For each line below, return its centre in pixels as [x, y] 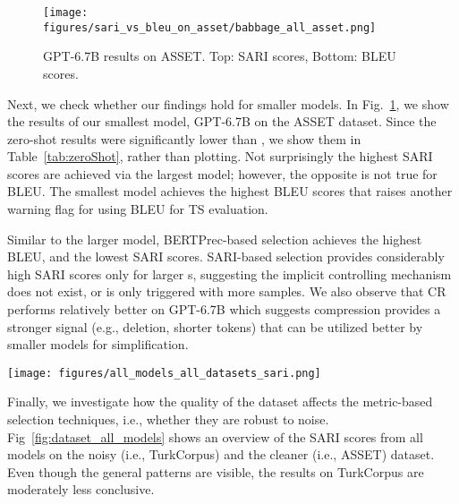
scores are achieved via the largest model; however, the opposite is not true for [222, 173]
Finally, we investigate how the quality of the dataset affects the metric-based [220, 401]
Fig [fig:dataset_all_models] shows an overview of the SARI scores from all [215, 436]
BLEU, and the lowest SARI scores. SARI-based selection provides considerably [226, 256]
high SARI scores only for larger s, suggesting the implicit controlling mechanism [229, 273]
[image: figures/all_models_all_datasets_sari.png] [164, 373]
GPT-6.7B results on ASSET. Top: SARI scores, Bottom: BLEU [220, 56]
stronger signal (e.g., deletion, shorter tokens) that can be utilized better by [215, 326]
